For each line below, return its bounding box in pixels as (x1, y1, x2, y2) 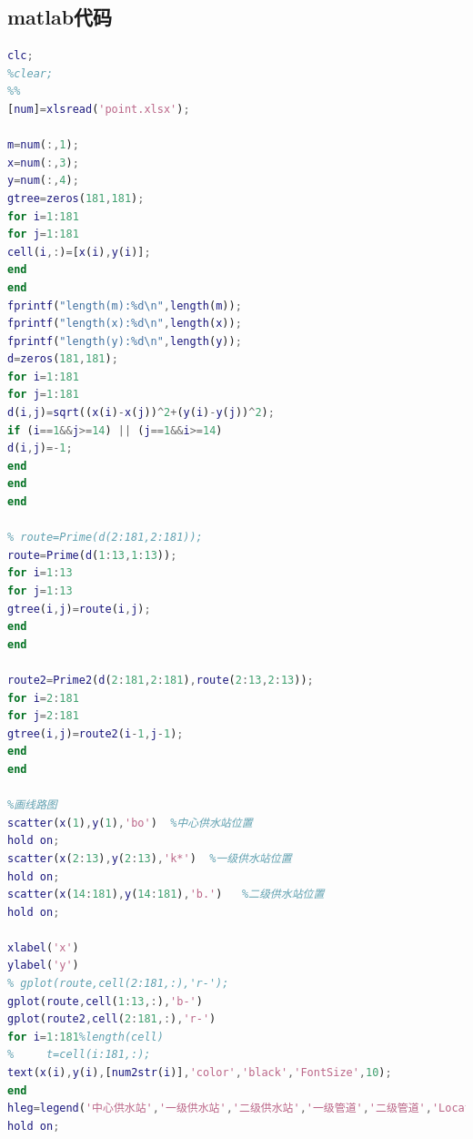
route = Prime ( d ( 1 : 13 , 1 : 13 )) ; (7, 548, 177, 562)
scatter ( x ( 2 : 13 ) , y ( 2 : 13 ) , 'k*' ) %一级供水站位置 (7, 851, 292, 865)
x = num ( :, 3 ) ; (7, 156, 79, 169)
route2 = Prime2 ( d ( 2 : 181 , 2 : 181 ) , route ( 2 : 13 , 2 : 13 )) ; (7, 673, 314, 686)
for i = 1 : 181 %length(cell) (7, 1030, 164, 1043)
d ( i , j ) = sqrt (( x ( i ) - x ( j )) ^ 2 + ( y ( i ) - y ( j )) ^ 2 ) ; (7, 406, 275, 420)
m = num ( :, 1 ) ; (7, 138, 79, 152)
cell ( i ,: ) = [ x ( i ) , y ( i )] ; (7, 245, 151, 259)
